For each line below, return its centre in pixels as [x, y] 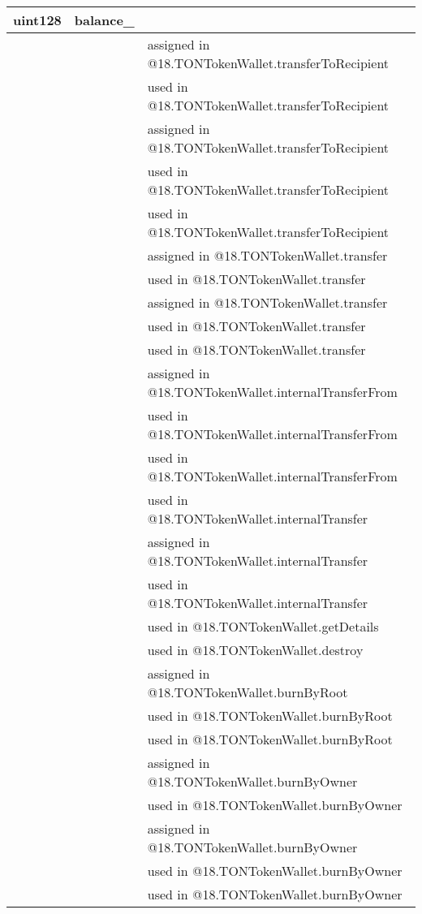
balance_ [104, 20]
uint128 [37, 20]
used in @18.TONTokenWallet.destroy [255, 650]
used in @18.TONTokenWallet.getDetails [263, 626]
